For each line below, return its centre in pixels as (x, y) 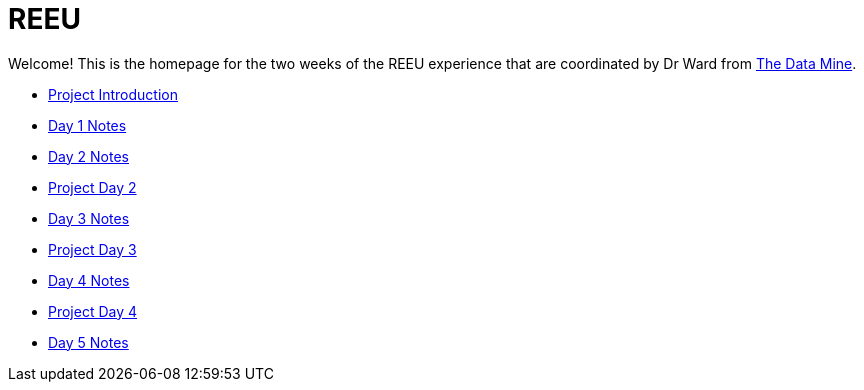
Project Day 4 (93, 311)
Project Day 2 (92, 187)
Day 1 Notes (87, 125)
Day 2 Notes (88, 156)
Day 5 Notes (88, 342)
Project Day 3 (92, 249)
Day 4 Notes (89, 280)
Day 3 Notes (89, 218)
